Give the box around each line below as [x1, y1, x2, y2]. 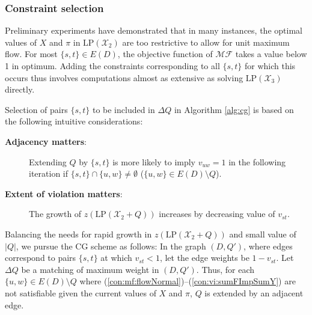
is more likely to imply [112, 155, 195, 168]
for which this [244, 60, 296, 72]
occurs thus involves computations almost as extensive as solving [5, 71, 243, 84]
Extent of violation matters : [5, 187, 123, 200]
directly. [5, 83, 35, 96]
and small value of [229, 227, 296, 240]
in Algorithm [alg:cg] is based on [174, 103, 294, 115]
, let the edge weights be [159, 251, 249, 264]
